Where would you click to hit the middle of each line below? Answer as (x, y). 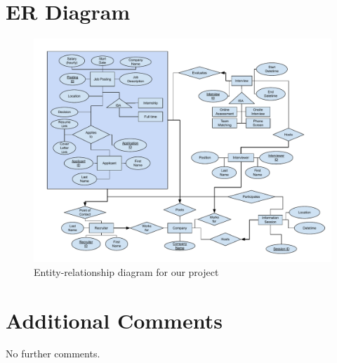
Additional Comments (114, 320)
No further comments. (53, 354)
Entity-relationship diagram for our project (126, 271)
